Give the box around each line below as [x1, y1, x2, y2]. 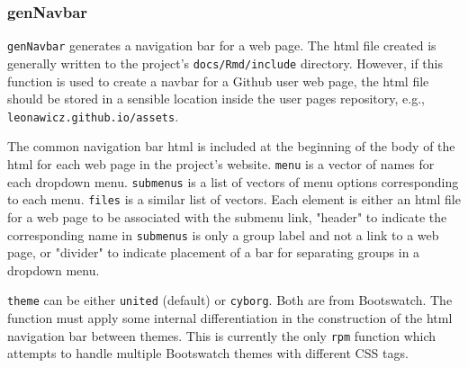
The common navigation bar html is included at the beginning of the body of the [7, 137, 455, 156]
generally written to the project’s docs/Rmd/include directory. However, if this [7, 53, 443, 72]
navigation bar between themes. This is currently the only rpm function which [7, 326, 436, 345]
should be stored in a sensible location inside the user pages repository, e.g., [7, 89, 425, 108]
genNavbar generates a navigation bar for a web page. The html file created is [7, 36, 436, 55]
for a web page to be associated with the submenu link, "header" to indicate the [7, 207, 447, 226]
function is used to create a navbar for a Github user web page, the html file [7, 71, 429, 90]
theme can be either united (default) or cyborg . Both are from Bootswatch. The [7, 291, 453, 310]
